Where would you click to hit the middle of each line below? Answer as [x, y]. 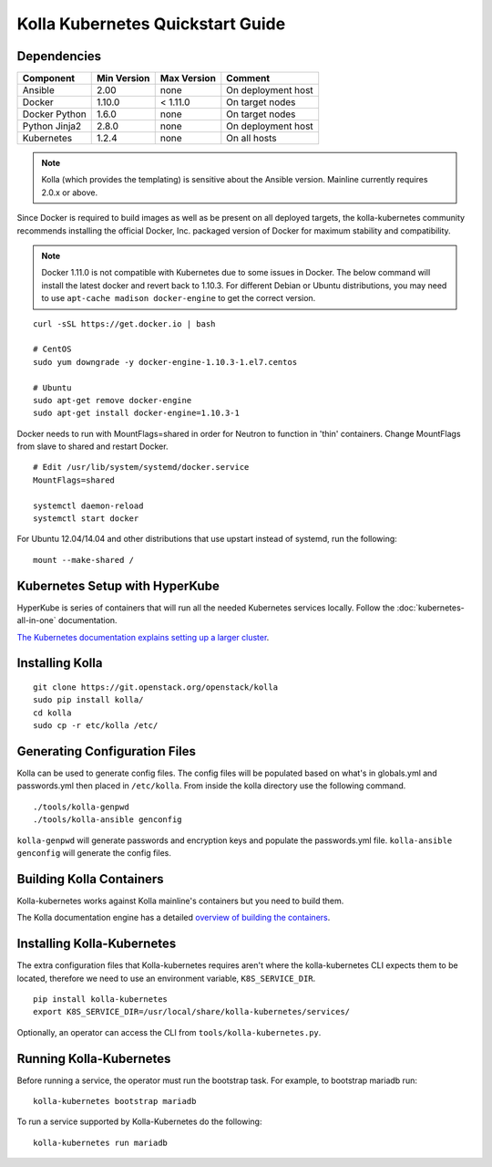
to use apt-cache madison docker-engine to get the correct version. [179, 298]
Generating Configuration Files [106, 751]
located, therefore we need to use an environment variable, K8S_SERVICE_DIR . [166, 978]
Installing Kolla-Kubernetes [97, 944]
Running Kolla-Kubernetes [94, 1058]
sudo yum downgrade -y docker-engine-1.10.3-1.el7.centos [165, 362]
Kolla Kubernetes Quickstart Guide [151, 24]
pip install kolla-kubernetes [101, 999]
